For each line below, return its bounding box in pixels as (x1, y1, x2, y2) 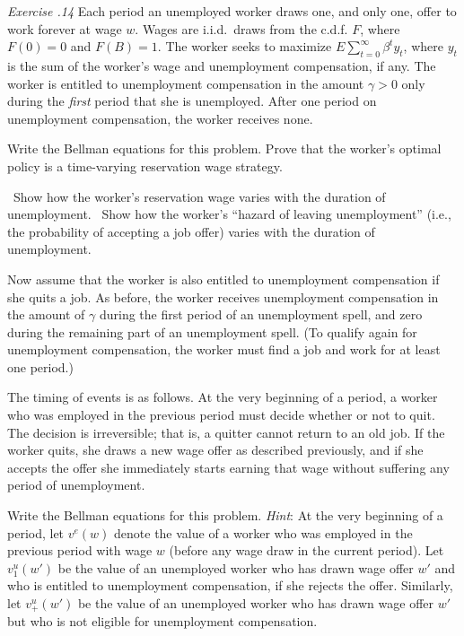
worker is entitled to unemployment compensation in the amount (7, 74, 364, 92)
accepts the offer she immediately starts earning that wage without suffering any (7, 457, 450, 476)
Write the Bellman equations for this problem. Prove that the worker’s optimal (7, 139, 442, 158)
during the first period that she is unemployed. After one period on (7, 91, 377, 110)
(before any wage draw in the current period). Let (169, 541, 444, 560)
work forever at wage (7, 19, 122, 38)
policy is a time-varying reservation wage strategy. (7, 156, 283, 175)
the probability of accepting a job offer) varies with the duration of (7, 222, 375, 240)
